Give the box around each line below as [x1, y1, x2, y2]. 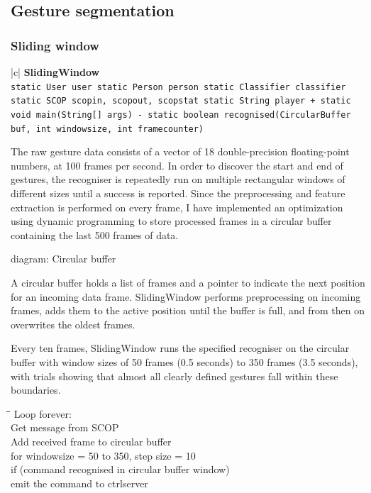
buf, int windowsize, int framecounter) [11, 123, 204, 134]
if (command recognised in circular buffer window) [11, 462, 230, 477]
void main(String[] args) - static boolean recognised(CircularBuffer [11, 109, 351, 120]
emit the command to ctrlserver [11, 475, 148, 490]
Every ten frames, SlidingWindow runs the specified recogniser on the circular [11, 340, 350, 355]
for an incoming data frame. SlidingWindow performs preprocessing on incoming [11, 289, 361, 304]
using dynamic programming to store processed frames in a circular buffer [11, 214, 332, 228]
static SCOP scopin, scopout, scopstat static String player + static [11, 96, 351, 106]
